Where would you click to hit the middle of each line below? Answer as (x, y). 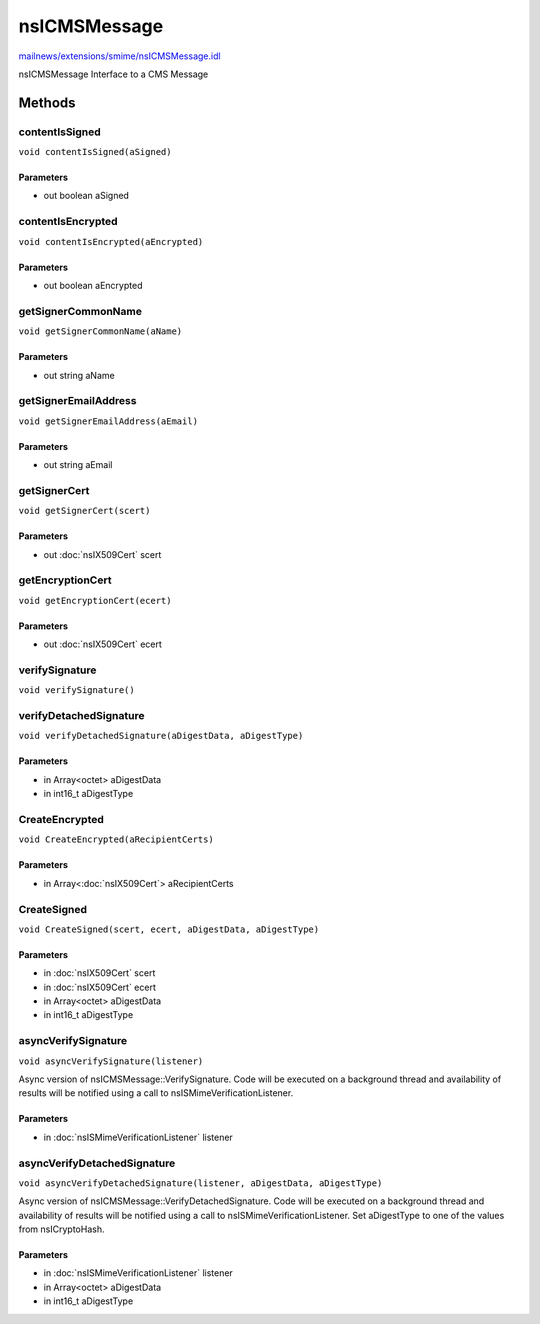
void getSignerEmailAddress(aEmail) (108, 421)
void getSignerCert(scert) (84, 511)
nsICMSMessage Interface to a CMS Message (113, 74)
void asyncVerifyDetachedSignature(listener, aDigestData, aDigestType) (200, 1183)
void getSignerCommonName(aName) (100, 331)
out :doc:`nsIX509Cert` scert (102, 554)
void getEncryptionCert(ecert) (95, 600)
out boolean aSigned (86, 196)
